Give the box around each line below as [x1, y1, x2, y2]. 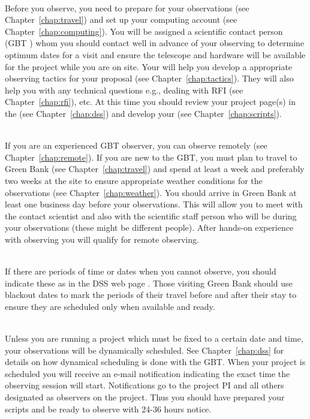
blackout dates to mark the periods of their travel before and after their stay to [5, 288, 297, 301]
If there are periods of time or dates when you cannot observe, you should [5, 265, 276, 278]
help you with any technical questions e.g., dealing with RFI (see [5, 83, 243, 96]
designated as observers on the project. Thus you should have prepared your [5, 391, 285, 403]
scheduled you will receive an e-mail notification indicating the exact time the [5, 367, 290, 379]
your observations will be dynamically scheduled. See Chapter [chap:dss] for [5, 343, 284, 356]
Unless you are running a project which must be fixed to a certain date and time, [5, 332, 303, 345]
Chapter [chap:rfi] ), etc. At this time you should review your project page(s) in [5, 95, 296, 108]
